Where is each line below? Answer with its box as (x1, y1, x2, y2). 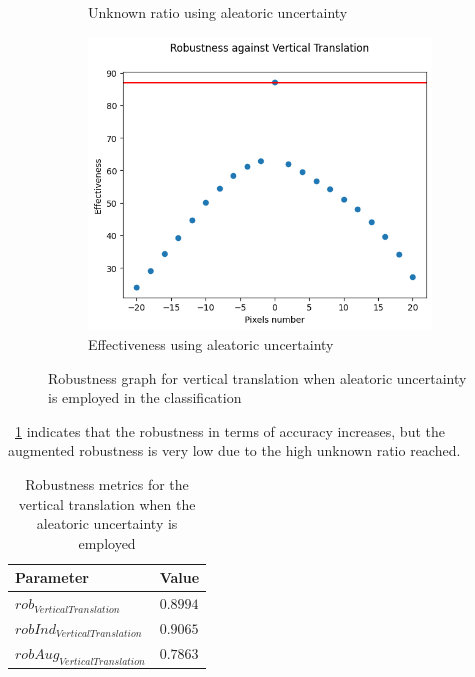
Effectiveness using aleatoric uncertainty (88, 333, 334, 354)
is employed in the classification (48, 387, 242, 408)
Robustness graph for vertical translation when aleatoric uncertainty (48, 367, 467, 388)
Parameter (15, 567, 89, 588)
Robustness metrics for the (25, 473, 189, 494)
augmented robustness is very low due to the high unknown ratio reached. (8, 440, 461, 461)
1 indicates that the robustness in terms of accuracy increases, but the (15, 420, 445, 441)
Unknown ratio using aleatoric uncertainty (88, 2, 348, 22)
